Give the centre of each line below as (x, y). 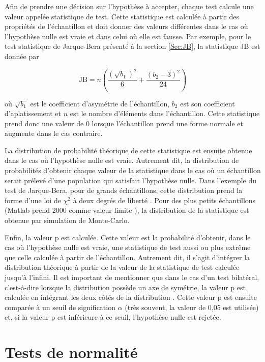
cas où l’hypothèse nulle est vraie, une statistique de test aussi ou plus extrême (128, 247)
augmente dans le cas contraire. (54, 133)
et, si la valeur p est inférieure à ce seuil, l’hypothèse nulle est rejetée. (113, 317)
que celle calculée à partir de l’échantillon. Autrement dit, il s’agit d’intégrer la (127, 257)
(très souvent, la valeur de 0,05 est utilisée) (192, 307)
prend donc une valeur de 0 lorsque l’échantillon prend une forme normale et (124, 123)
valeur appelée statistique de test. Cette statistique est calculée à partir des (122, 16)
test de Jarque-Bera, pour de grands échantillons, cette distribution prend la (124, 190)
